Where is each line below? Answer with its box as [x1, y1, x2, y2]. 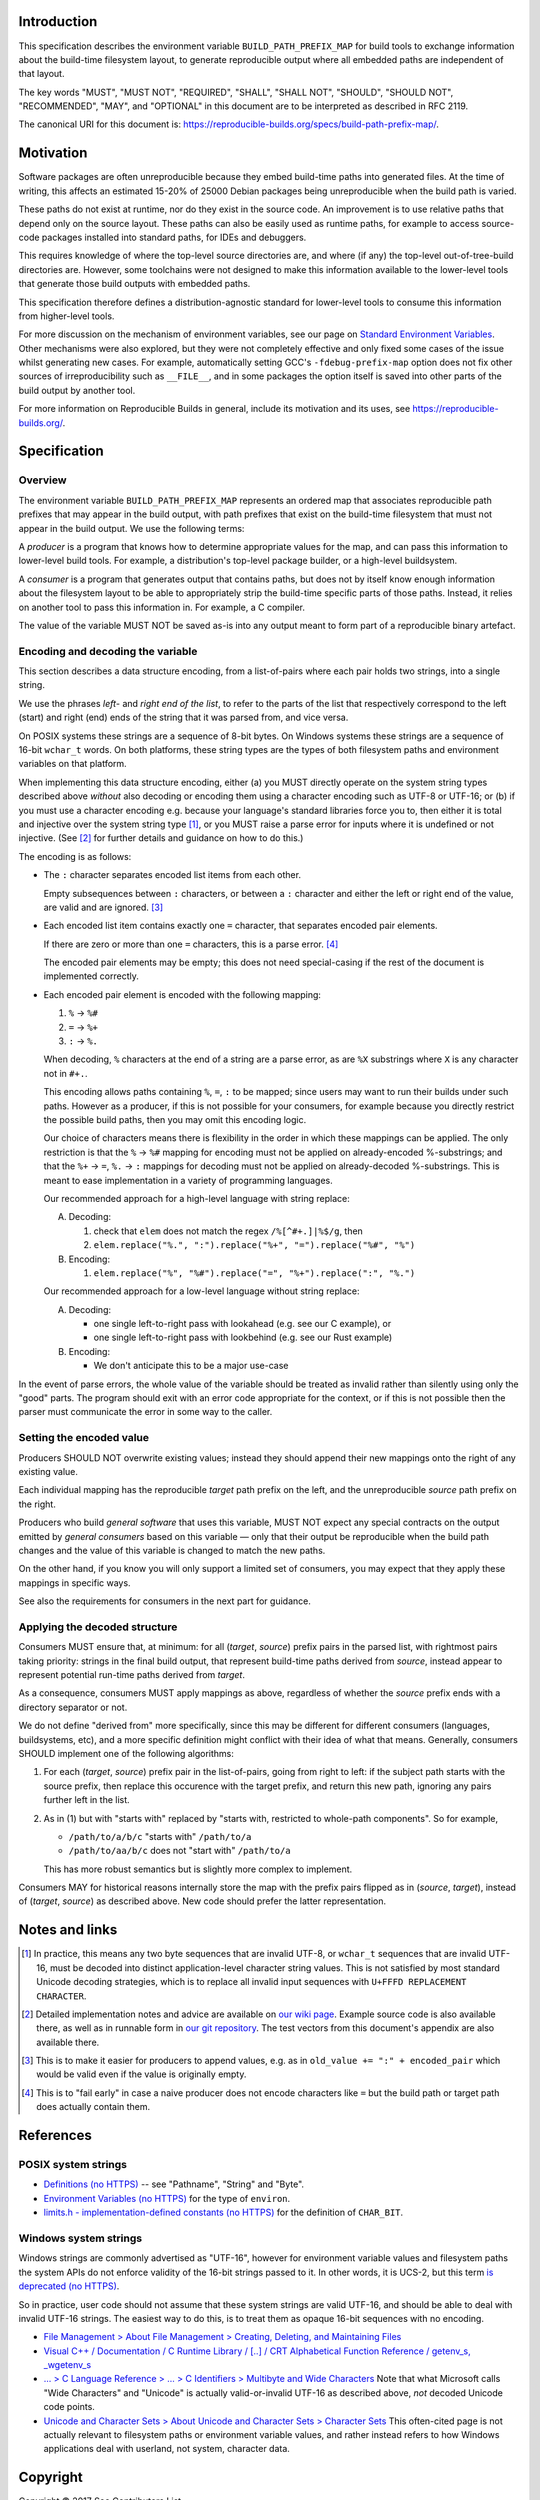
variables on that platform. [18, 758, 127, 770]
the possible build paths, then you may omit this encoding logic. [43, 1113, 307, 1125]
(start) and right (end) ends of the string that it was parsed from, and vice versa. [18, 711, 349, 724]
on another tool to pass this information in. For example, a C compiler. [18, 601, 305, 613]
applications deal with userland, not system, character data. [43, 2443, 290, 2455]
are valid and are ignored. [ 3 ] [43, 901, 164, 913]
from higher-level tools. [18, 310, 115, 322]
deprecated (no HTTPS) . [18, 2280, 120, 2292]
